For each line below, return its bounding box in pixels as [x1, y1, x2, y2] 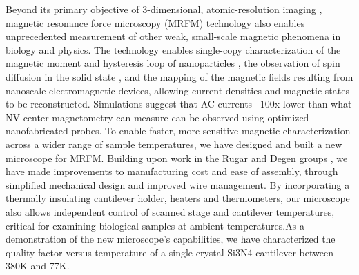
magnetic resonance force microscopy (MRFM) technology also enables [6, 15, 305, 30]
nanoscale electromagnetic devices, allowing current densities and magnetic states [6, 83, 349, 97]
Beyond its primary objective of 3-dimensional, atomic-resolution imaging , [6, 2, 322, 16]
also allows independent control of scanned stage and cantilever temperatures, [6, 204, 335, 218]
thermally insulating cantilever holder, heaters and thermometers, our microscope [6, 191, 350, 205]
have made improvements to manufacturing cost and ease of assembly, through [6, 164, 338, 179]
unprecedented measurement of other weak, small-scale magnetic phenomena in [6, 29, 341, 43]
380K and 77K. [6, 258, 70, 273]
